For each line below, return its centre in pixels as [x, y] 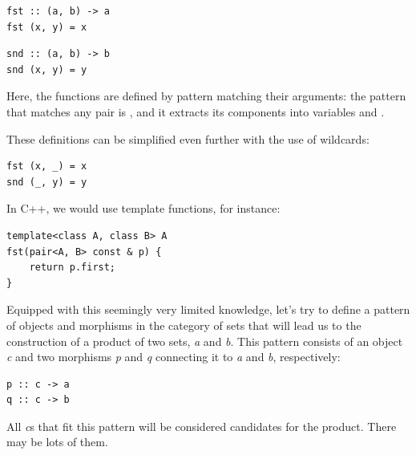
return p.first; [73, 268]
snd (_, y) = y [47, 182]
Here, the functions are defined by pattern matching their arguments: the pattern [206, 96]
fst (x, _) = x [47, 167]
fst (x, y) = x [47, 27]
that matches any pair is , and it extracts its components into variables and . [196, 111]
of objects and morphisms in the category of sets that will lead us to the [184, 325]
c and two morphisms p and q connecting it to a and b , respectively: [174, 357]
